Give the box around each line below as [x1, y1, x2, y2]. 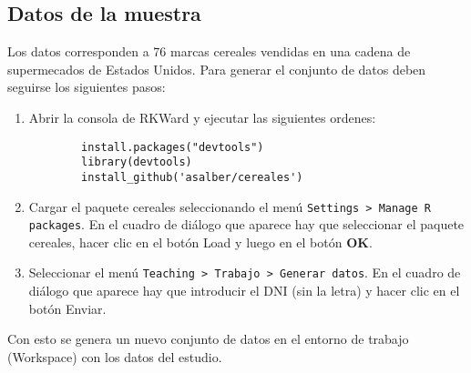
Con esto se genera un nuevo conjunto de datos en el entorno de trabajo [7, 329, 409, 348]
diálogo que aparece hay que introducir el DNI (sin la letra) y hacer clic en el [28, 281, 460, 300]
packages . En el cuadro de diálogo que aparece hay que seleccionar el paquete [28, 215, 465, 234]
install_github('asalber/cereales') [81, 170, 303, 184]
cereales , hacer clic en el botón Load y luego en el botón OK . [28, 232, 373, 251]
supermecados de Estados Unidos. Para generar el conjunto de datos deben [7, 59, 426, 78]
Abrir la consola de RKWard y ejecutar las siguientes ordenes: [28, 107, 376, 126]
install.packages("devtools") [81, 140, 264, 154]
